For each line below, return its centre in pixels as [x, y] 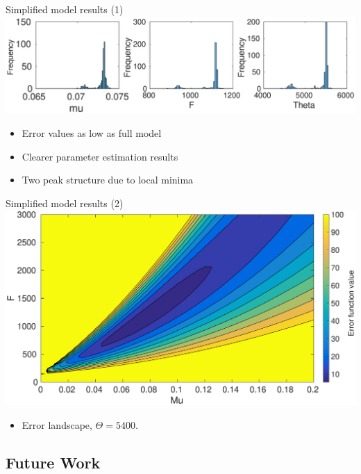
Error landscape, [57, 424]
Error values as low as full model [92, 132]
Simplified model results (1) [65, 9]
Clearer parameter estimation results [100, 156]
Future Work [53, 462]
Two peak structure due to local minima [108, 180]
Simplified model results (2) [65, 203]
